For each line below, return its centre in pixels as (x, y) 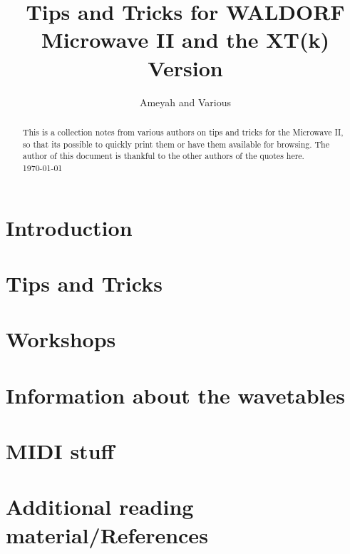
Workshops (61, 339)
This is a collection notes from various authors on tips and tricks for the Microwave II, (183, 132)
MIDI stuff (60, 451)
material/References (107, 534)
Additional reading (100, 507)
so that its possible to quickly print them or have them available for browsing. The (176, 144)
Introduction (69, 227)
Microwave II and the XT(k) (185, 40)
